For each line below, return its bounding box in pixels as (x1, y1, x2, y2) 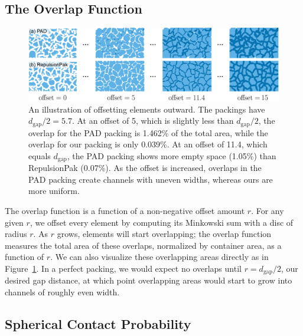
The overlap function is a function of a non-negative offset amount (5, 205, 245, 217)
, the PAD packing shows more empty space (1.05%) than (67, 149, 276, 162)
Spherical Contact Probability (5, 315, 191, 333)
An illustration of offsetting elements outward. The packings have (28, 103, 265, 115)
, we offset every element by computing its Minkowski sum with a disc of (30, 216, 294, 228)
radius (5, 228, 27, 240)
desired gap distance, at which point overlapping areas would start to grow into (5, 274, 292, 286)
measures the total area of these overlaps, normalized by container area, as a (5, 239, 282, 251)
